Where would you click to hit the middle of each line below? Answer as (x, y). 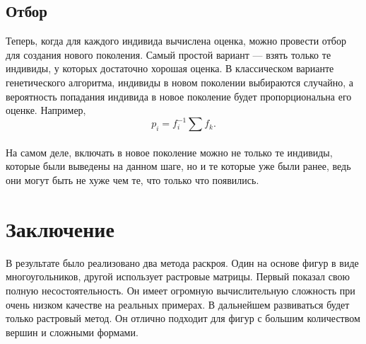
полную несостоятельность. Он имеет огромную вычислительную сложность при (181, 290)
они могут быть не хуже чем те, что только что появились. (132, 180)
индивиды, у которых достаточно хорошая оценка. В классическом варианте (170, 68)
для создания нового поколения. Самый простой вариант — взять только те (169, 54)
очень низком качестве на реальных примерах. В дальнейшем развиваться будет (178, 304)
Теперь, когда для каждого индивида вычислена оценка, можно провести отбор (176, 41)
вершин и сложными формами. (72, 332)
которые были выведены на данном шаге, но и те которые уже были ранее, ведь (178, 166)
